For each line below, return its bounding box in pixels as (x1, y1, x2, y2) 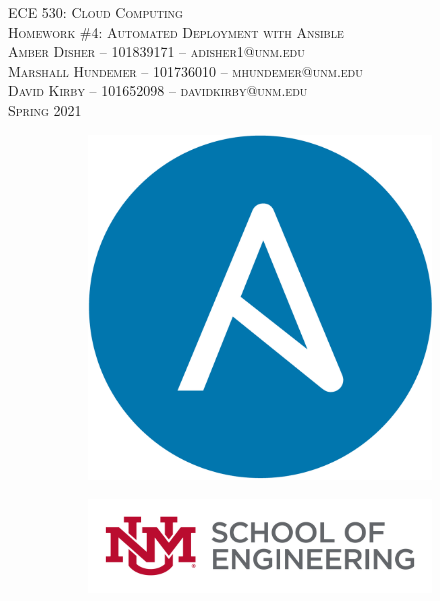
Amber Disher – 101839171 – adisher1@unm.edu (8, 41, 305, 62)
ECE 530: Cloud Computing (8, 2, 183, 22)
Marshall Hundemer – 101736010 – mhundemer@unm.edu (8, 60, 363, 81)
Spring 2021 (8, 99, 82, 120)
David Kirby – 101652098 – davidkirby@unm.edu (8, 80, 308, 101)
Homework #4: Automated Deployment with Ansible (8, 21, 344, 42)
